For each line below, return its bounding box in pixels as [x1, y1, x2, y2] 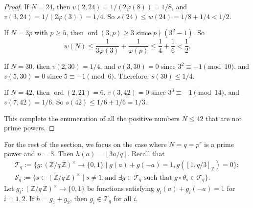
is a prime [204, 139, 234, 149]
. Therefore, [114, 70, 149, 81]
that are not [206, 113, 242, 123]
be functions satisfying [87, 183, 155, 193]
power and [4, 148, 35, 159]
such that [143, 174, 172, 181]
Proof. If [4, 1, 29, 11]
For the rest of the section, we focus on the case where [4, 139, 167, 149]
